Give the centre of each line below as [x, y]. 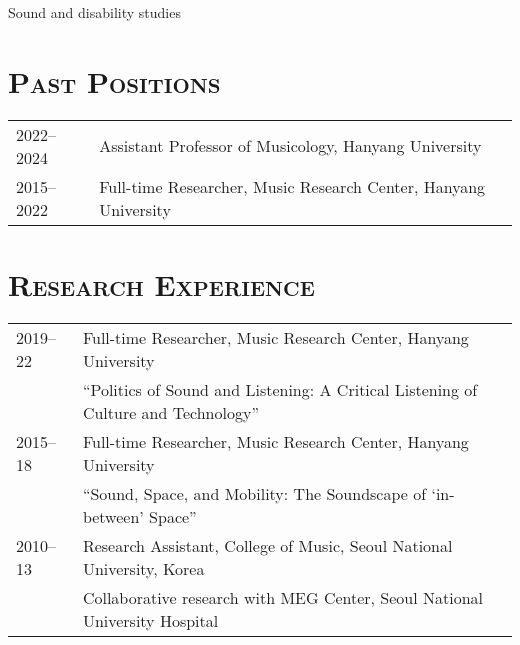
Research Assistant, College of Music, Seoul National [267, 545]
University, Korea [143, 568]
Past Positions [114, 80]
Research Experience [161, 283]
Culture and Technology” [170, 412]
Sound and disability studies [94, 12]
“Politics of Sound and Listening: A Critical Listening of [280, 389]
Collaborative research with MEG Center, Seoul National [283, 597]
